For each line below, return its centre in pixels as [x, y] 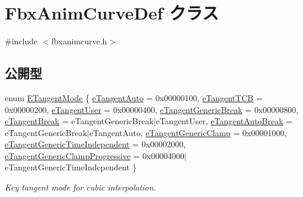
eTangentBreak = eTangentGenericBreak [79, 121]
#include [21, 41]
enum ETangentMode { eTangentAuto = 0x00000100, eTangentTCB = [134, 97]
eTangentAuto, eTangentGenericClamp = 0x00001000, [188, 132]
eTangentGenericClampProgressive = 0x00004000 [95, 155]
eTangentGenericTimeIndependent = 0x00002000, [95, 144]
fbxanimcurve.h [79, 41]
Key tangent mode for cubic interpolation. [81, 187]
